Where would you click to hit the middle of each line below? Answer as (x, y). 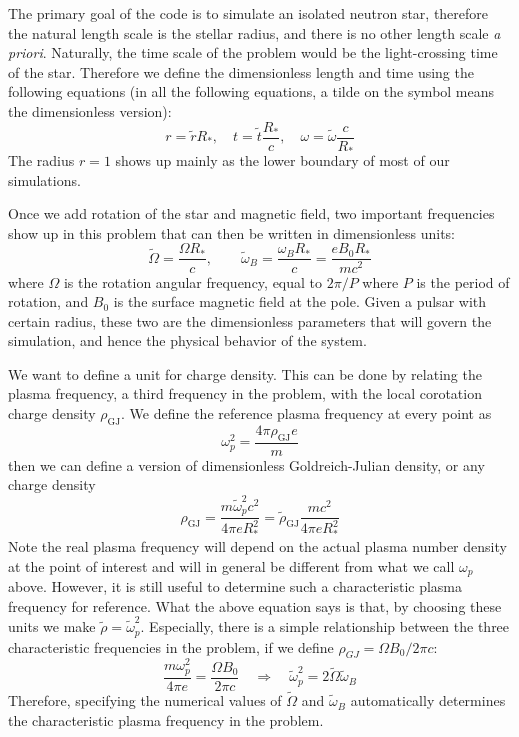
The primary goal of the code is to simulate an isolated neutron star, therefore (248, 13)
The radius (41, 160)
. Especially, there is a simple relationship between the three (325, 626)
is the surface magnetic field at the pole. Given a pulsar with (300, 301)
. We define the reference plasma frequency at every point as (306, 413)
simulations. (44, 179)
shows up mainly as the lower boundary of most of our (282, 160)
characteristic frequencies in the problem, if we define (171, 646)
